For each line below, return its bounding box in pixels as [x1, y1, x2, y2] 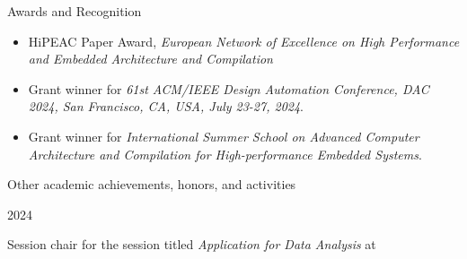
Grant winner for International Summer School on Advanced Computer [28, 126, 419, 145]
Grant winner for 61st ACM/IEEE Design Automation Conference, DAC [28, 79, 429, 98]
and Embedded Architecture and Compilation [28, 49, 273, 68]
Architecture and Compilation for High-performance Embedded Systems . [28, 144, 422, 163]
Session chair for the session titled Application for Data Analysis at [7, 235, 376, 254]
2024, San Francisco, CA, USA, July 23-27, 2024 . [28, 97, 304, 116]
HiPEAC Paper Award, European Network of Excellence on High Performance [28, 31, 460, 50]
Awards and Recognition [7, 2, 142, 20]
